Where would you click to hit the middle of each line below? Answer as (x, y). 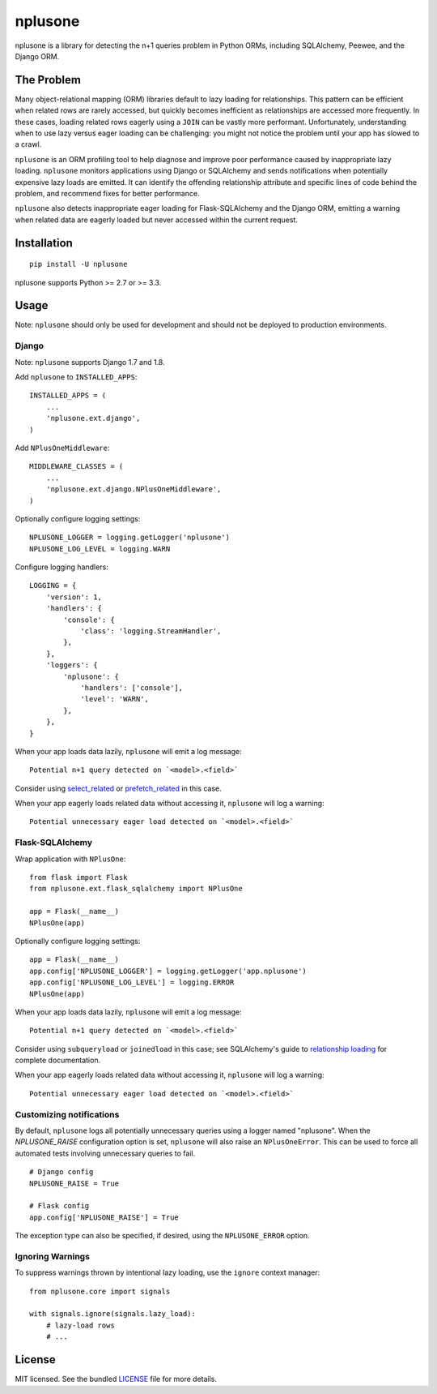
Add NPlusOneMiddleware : (62, 448)
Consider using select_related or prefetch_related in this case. (118, 788)
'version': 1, (74, 597)
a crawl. (28, 144)
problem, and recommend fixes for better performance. (107, 193)
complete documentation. (58, 1060)
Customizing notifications (67, 1114)
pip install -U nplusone (78, 264)
